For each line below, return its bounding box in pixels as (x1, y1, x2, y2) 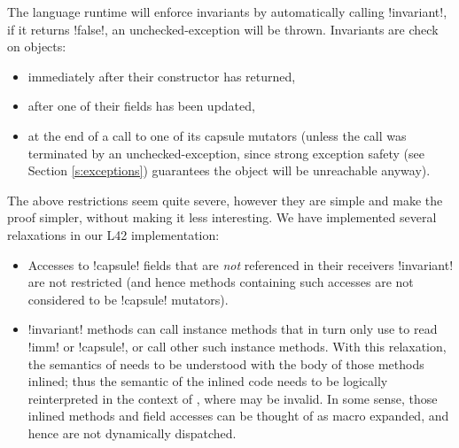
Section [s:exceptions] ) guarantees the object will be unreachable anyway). (27, 161, 431, 180)
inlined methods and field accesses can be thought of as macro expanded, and (27, 406, 449, 425)
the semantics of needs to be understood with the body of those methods (27, 354, 424, 373)
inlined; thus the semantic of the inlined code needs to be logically (27, 372, 388, 390)
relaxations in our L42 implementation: (7, 225, 220, 243)
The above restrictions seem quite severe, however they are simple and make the (7, 190, 443, 209)
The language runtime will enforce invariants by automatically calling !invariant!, (7, 3, 447, 20)
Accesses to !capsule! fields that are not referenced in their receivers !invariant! (27, 255, 454, 274)
